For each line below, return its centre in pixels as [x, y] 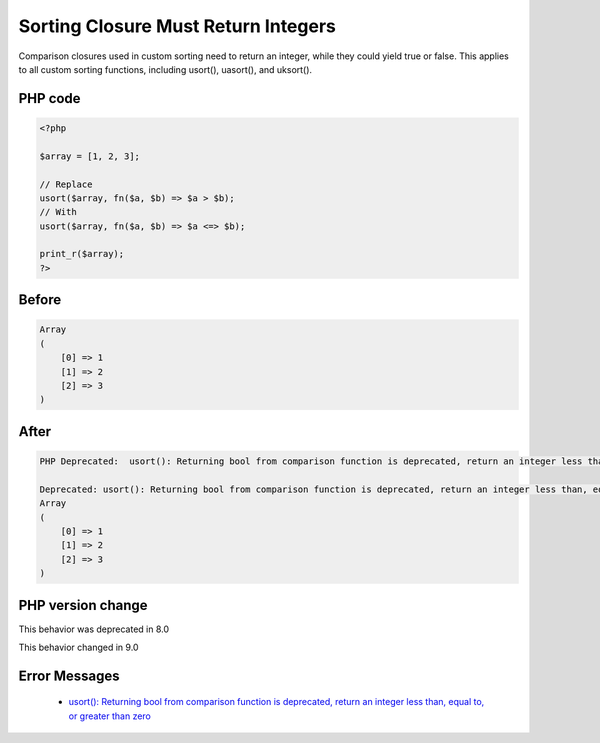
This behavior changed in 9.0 [78, 647]
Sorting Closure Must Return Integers [177, 26]
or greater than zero [110, 716]
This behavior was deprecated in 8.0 [94, 629]
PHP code [49, 98]
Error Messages [69, 675]
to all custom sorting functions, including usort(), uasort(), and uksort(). [165, 69]
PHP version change [83, 605]
